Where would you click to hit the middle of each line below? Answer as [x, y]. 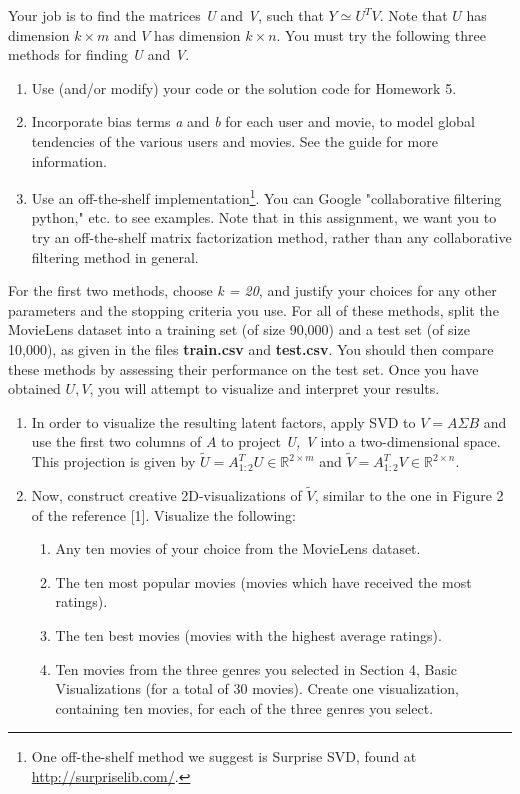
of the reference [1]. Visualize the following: [164, 514]
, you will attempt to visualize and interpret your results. [264, 388]
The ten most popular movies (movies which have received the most [263, 581]
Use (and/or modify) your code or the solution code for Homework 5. [244, 87]
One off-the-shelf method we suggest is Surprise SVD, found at [224, 756]
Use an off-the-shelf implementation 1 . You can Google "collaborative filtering [266, 196]
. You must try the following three [381, 34]
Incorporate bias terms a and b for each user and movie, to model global [253, 121]
